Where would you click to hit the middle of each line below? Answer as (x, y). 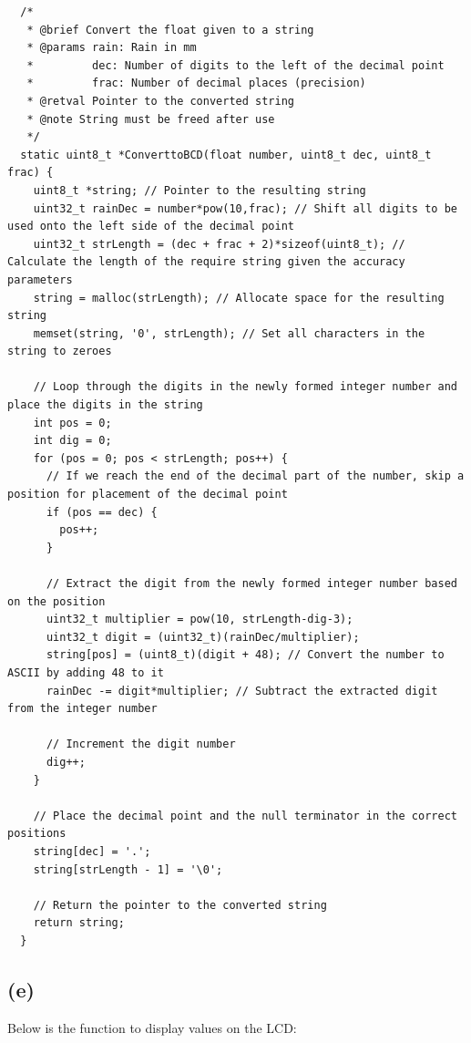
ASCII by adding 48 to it (86, 672)
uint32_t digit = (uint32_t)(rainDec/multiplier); (203, 637)
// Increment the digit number (141, 744)
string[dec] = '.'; (92, 851)
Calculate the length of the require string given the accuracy (206, 262)
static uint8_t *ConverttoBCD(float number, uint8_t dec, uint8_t (226, 155)
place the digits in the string (105, 405)
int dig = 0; (72, 441)
